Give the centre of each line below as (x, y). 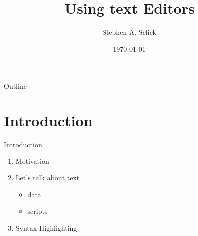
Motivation (32, 161)
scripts (38, 211)
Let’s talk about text (48, 178)
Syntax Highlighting (46, 228)
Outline (15, 86)
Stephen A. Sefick (129, 32)
